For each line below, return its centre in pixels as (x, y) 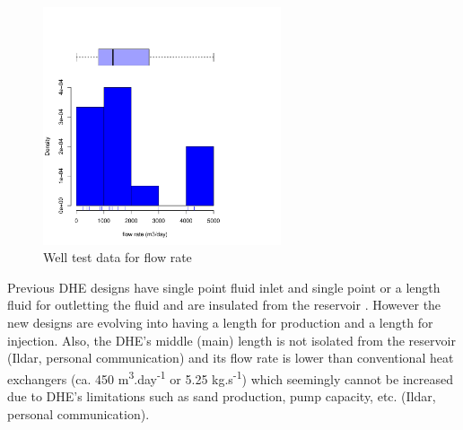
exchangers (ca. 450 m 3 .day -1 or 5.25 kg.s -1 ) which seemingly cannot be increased (231, 377)
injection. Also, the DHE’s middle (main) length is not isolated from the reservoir (231, 340)
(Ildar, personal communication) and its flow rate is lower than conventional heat (231, 358)
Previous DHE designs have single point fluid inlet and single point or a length (224, 287)
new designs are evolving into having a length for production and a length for (220, 322)
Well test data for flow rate (118, 257)
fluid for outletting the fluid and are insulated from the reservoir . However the (224, 305)
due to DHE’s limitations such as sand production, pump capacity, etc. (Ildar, (222, 395)
